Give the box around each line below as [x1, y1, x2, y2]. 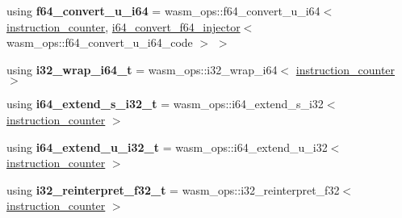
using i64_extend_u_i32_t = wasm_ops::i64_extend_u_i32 [6, 138, 328, 155]
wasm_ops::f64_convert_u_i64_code [6, 34, 193, 51]
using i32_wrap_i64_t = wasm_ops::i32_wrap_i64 [6, 61, 278, 78]
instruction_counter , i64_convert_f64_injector [6, 18, 241, 35]
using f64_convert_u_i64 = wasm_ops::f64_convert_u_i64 [6, 2, 320, 19]
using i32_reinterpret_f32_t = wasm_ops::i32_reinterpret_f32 [6, 181, 340, 198]
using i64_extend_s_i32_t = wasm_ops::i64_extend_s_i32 [6, 95, 324, 112]
